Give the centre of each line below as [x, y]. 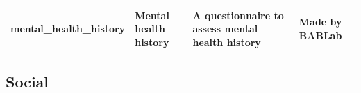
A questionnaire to [238, 15]
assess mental [225, 29]
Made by [320, 22]
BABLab [320, 35]
